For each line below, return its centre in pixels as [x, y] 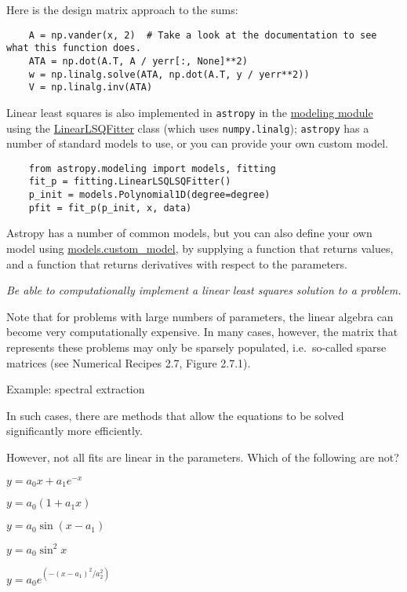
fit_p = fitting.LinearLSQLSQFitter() [130, 182]
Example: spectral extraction [76, 389]
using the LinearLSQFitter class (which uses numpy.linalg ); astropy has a [188, 128]
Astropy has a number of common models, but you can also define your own [189, 233]
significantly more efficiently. [74, 431]
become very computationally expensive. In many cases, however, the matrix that [202, 332]
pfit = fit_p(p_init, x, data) [110, 208]
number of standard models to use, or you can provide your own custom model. [198, 143]
